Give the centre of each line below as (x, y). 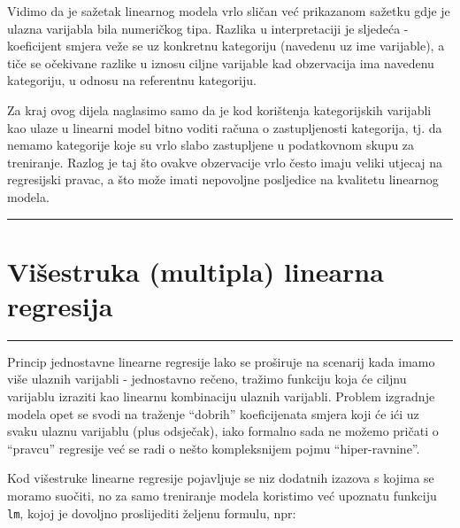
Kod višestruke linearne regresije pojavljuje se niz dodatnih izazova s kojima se (221, 478)
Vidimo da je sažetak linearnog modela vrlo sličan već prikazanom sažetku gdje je (229, 11)
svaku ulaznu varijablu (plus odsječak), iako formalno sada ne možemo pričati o (223, 431)
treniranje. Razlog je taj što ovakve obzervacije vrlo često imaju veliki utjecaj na (225, 162)
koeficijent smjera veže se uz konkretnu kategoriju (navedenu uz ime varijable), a (226, 46)
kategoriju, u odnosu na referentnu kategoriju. (132, 80)
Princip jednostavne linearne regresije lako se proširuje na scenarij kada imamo (221, 361)
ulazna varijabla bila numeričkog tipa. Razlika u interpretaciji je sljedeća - (208, 28)
